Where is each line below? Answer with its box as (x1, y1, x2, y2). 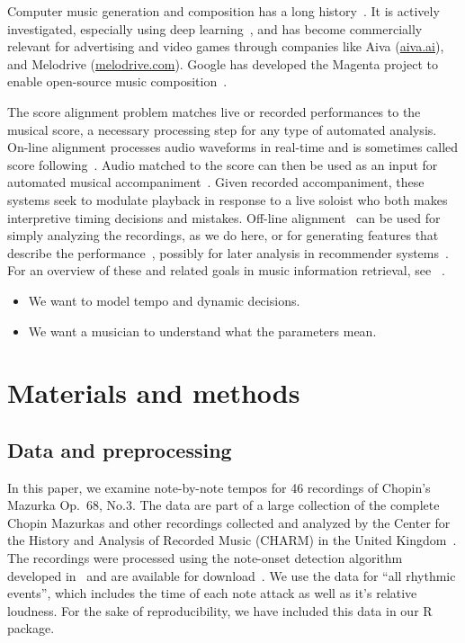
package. (7, 619, 55, 638)
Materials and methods (7, 374, 300, 411)
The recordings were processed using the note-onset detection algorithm (7, 549, 403, 567)
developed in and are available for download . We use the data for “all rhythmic (7, 566, 456, 585)
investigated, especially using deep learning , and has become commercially (7, 19, 423, 38)
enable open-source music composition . (7, 72, 228, 91)
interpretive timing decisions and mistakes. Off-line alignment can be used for (7, 208, 441, 227)
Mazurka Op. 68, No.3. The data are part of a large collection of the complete (7, 496, 440, 514)
